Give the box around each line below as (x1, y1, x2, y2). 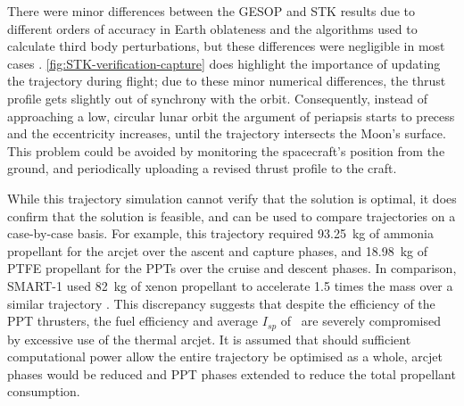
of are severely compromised (280, 311, 441, 330)
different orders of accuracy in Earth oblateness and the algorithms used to (7, 19, 418, 37)
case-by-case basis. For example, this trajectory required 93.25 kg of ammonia (7, 224, 434, 243)
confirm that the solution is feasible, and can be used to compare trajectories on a (7, 206, 456, 225)
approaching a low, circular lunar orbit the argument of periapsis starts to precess (7, 106, 455, 125)
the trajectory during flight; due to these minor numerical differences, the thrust (7, 71, 446, 90)
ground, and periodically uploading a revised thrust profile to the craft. (7, 159, 397, 178)
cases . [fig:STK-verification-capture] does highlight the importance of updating (7, 54, 441, 72)
